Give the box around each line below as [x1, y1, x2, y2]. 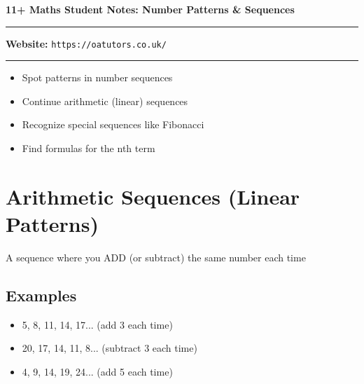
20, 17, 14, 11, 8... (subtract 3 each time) [22, 341, 197, 355]
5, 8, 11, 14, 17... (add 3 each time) [22, 317, 173, 331]
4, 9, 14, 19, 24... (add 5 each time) [22, 364, 173, 378]
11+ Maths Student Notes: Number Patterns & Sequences [6, 2, 295, 16]
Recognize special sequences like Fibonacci [22, 117, 204, 132]
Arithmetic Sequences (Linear [6, 181, 300, 210]
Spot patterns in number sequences [22, 70, 173, 85]
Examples [6, 284, 77, 306]
